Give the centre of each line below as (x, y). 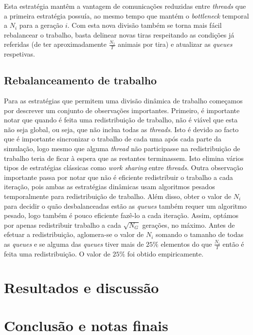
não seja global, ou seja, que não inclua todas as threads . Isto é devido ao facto (121, 129)
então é (233, 244)
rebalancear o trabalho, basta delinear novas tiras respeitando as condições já (119, 34)
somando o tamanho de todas (200, 234)
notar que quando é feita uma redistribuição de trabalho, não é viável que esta (121, 120)
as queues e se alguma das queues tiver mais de (74, 244)
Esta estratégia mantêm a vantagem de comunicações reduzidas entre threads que (125, 6)
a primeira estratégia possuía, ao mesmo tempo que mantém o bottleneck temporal (126, 15)
